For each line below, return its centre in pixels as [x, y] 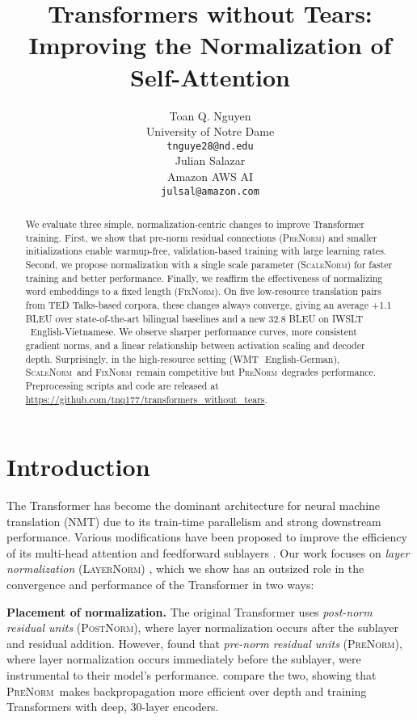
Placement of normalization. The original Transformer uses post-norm [190, 611]
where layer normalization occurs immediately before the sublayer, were [184, 659]
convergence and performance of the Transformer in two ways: [160, 585]
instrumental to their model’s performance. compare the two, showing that [192, 675]
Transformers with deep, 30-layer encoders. [113, 707]
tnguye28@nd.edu [210, 146]
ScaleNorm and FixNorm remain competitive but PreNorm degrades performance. [201, 372]
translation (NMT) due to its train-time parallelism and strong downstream [194, 521]
